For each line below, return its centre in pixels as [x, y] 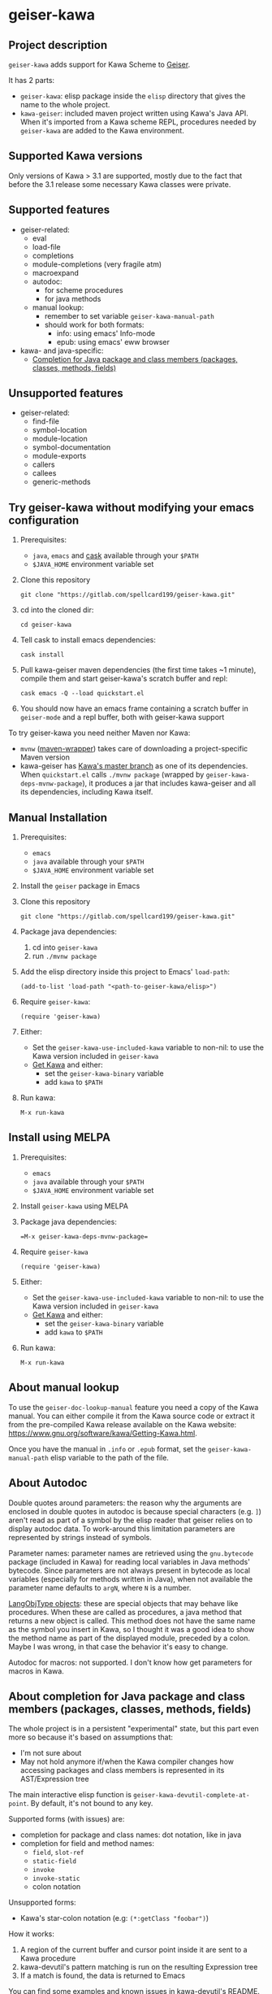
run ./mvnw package [65, 956]
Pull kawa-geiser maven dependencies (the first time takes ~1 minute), [138, 670]
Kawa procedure [48, 1958]
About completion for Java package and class [127, 1696]
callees [44, 473]
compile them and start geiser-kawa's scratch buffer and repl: [124, 679]
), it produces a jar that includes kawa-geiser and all [169, 783]
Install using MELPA [60, 1137]
